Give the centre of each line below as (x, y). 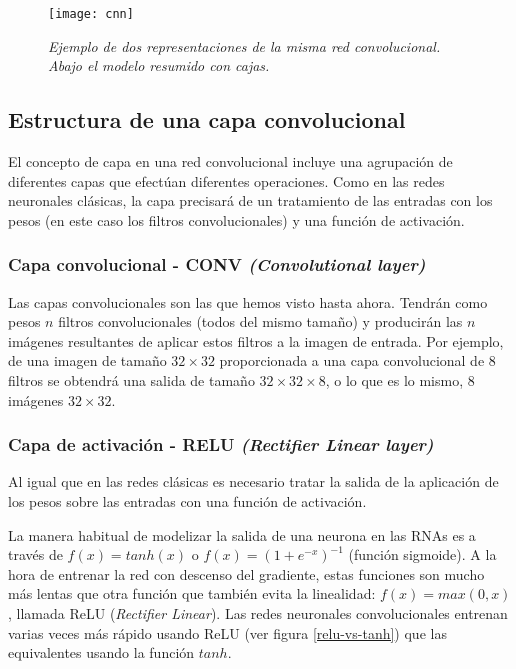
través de (35, 554)
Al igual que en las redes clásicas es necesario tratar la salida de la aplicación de (253, 481)
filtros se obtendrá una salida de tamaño (131, 380)
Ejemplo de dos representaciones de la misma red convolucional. (244, 45)
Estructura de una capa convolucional (207, 119)
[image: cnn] (91, 14)
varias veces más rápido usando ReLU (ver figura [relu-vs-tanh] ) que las (227, 632)
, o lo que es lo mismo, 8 (400, 380)
